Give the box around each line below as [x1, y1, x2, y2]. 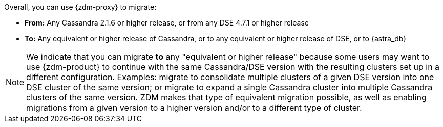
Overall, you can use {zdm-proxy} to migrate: [4, 3, 157, 11]
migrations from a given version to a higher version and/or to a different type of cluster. [26, 103, 362, 113]
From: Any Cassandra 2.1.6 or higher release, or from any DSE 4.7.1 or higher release [25, 18, 309, 27]
